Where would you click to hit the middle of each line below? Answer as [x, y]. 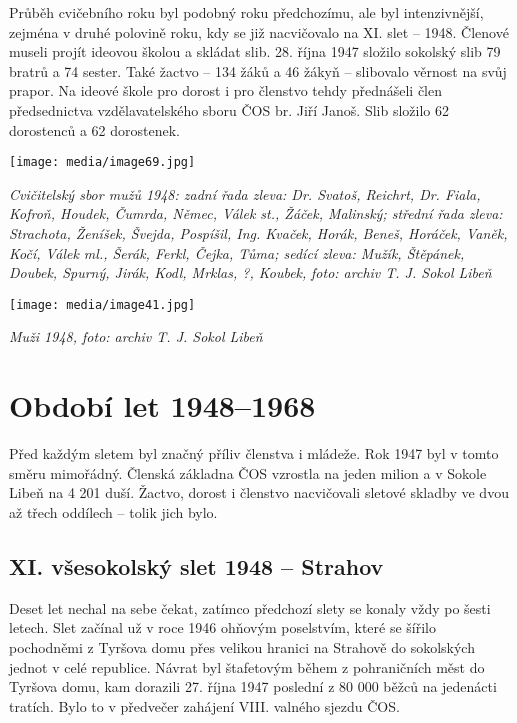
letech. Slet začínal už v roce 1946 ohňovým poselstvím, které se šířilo [222, 627]
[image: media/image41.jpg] [102, 304]
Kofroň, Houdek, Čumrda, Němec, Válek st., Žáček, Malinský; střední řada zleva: [256, 213]
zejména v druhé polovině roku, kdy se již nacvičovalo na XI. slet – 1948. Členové [259, 31]
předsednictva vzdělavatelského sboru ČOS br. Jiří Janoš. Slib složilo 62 [229, 109]
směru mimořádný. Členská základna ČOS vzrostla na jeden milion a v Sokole [248, 472]
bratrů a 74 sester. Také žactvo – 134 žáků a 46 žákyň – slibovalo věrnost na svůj [258, 70]
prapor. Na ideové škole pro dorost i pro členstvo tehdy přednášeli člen [225, 90]
